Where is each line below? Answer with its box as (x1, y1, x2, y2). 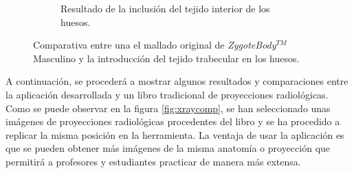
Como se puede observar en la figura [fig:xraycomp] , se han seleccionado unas (5, 101, 331, 115)
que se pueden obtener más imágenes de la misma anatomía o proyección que (5, 141, 331, 155)
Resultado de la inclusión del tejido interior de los (60, 1, 270, 15)
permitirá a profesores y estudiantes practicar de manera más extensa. (5, 154, 301, 168)
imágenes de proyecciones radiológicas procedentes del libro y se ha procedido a (5, 114, 340, 129)
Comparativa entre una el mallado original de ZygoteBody (33, 38, 276, 52)
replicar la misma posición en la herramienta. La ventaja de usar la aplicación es (5, 127, 344, 142)
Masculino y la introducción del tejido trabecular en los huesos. (33, 51, 300, 65)
